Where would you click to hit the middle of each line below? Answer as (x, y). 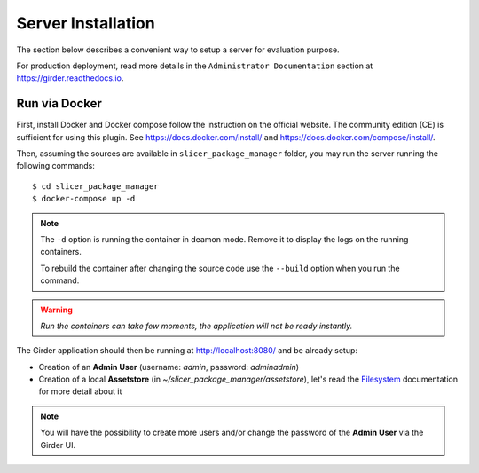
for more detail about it (80, 391)
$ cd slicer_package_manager (95, 186)
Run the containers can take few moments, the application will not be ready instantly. (196, 326)
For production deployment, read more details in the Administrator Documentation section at (195, 66)
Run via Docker (59, 103)
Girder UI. (58, 445)
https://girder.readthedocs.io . (70, 78)
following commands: (55, 166)
